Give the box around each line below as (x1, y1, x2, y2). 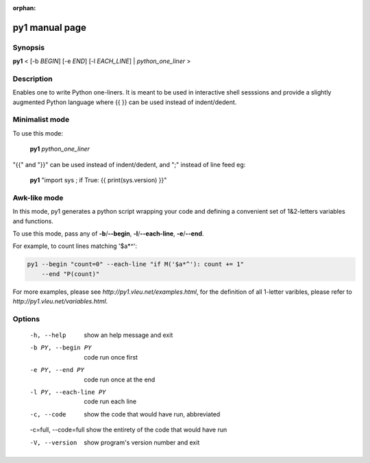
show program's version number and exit (84, 438, 200, 447)
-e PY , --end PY (29, 366, 85, 374)
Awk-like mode (12, 192, 64, 202)
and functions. (12, 216, 54, 225)
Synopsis (12, 42, 45, 52)
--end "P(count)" (41, 270, 100, 277)
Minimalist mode (12, 115, 70, 125)
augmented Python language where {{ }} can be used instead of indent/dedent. (12, 98, 237, 106)
